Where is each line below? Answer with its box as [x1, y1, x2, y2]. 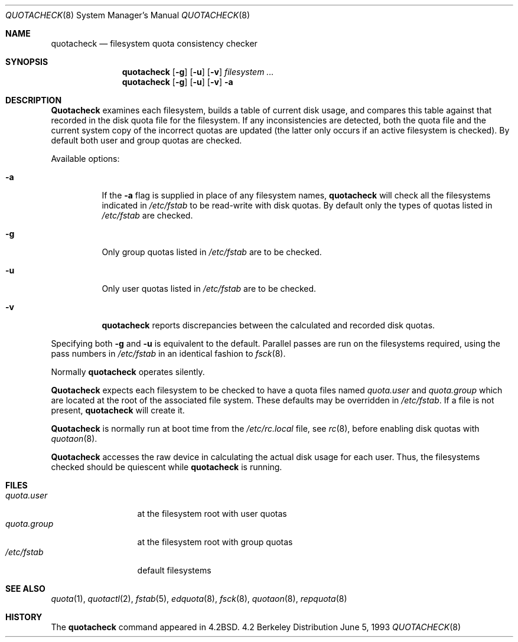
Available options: [51, 154, 120, 164]
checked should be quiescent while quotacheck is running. [51, 462, 282, 472]
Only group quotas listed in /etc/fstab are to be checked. [102, 247, 322, 257]
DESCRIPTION [5, 95, 62, 105]
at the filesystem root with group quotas [137, 537, 293, 547]
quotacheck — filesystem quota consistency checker [51, 38, 258, 48]
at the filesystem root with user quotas [137, 509, 287, 519]
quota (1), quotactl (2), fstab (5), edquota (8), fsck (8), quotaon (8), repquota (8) [51, 594, 347, 604]
